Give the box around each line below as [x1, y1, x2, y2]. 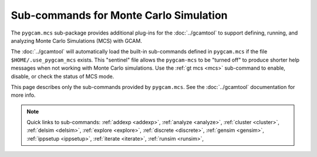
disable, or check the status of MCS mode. [11, 73, 114, 80]
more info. [11, 91, 36, 99]
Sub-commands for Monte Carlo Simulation [11, 9, 228, 22]
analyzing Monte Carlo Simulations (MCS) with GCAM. [11, 37, 142, 44]
